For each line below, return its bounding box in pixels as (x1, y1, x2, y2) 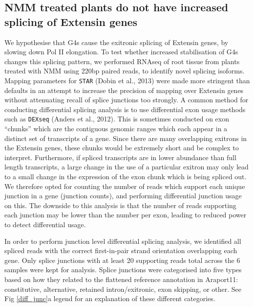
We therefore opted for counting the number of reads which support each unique (4, 181, 245, 191)
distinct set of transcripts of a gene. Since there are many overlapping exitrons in (4, 133, 247, 143)
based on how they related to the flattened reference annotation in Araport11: (4, 274, 238, 284)
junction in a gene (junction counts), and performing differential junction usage (4, 190, 242, 201)
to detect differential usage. (4, 219, 86, 229)
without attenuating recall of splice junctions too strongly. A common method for (4, 94, 249, 105)
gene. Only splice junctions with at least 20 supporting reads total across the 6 (4, 255, 240, 265)
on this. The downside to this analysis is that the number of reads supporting (4, 200, 236, 210)
